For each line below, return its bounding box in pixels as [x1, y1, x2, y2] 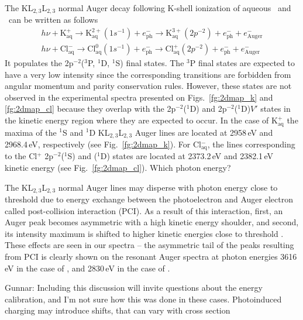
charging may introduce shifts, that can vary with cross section [5, 304, 230, 316]
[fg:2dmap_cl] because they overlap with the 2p [5, 102, 176, 115]
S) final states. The [115, 57, 184, 69]
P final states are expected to [190, 57, 295, 69]
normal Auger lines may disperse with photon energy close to [58, 181, 278, 193]
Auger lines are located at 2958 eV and [135, 126, 273, 138]
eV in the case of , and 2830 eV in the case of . [5, 261, 170, 274]
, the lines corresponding [207, 137, 295, 150]
